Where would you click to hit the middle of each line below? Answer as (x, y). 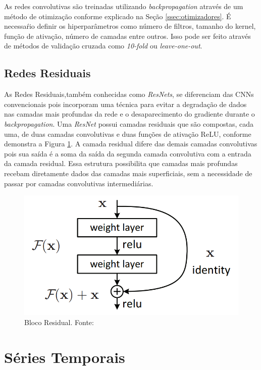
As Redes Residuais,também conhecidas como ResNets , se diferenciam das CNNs (129, 94)
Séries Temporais (65, 357)
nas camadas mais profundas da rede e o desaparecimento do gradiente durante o (129, 114)
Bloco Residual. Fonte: (59, 322)
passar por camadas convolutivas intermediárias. (79, 183)
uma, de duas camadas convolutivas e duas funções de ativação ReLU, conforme (128, 134)
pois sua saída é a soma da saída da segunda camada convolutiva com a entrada (128, 153)
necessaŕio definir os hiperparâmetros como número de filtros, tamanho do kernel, (130, 26)
